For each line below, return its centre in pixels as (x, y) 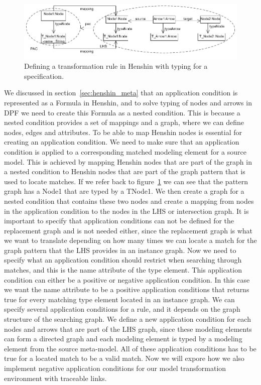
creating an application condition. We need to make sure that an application (122, 142)
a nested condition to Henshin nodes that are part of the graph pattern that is (125, 171)
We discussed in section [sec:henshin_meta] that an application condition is (121, 93)
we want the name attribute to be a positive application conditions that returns (127, 289)
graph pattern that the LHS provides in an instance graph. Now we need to (120, 250)
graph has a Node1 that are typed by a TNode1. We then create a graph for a (124, 191)
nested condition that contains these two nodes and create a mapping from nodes (129, 201)
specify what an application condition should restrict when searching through (123, 260)
